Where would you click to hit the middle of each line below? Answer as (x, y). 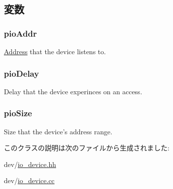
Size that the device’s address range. (58, 131)
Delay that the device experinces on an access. (73, 91)
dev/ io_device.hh (30, 164)
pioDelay (21, 73)
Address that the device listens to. (55, 51)
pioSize (18, 113)
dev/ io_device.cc (29, 180)
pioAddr (20, 33)
